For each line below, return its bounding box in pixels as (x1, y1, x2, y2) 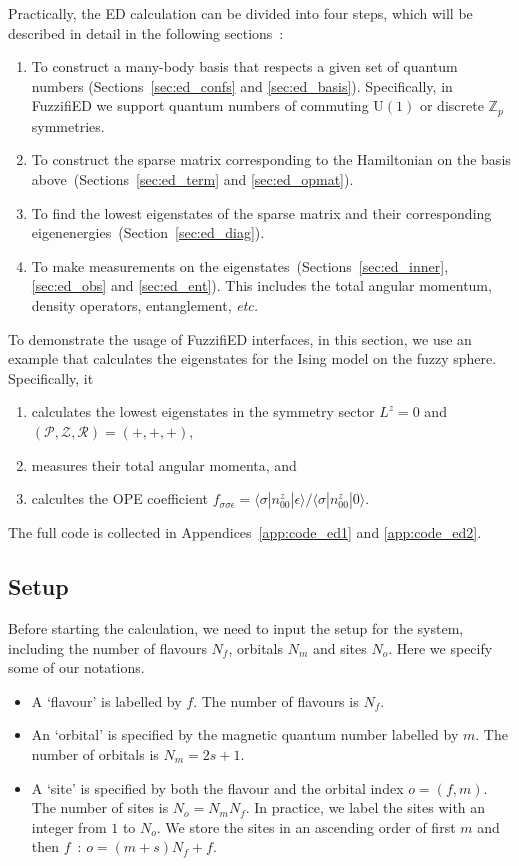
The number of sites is (31, 797, 169, 818)
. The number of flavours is (193, 690, 359, 711)
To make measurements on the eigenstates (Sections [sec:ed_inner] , (31, 255, 449, 276)
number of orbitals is (31, 743, 159, 764)
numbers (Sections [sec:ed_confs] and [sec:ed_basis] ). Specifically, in (31, 75, 453, 96)
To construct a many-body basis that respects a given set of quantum (31, 56, 458, 77)
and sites (312, 637, 367, 658)
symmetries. (31, 115, 105, 136)
